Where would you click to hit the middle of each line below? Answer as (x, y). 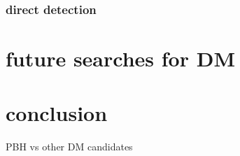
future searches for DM (120, 58)
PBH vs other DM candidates (69, 147)
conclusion (57, 113)
